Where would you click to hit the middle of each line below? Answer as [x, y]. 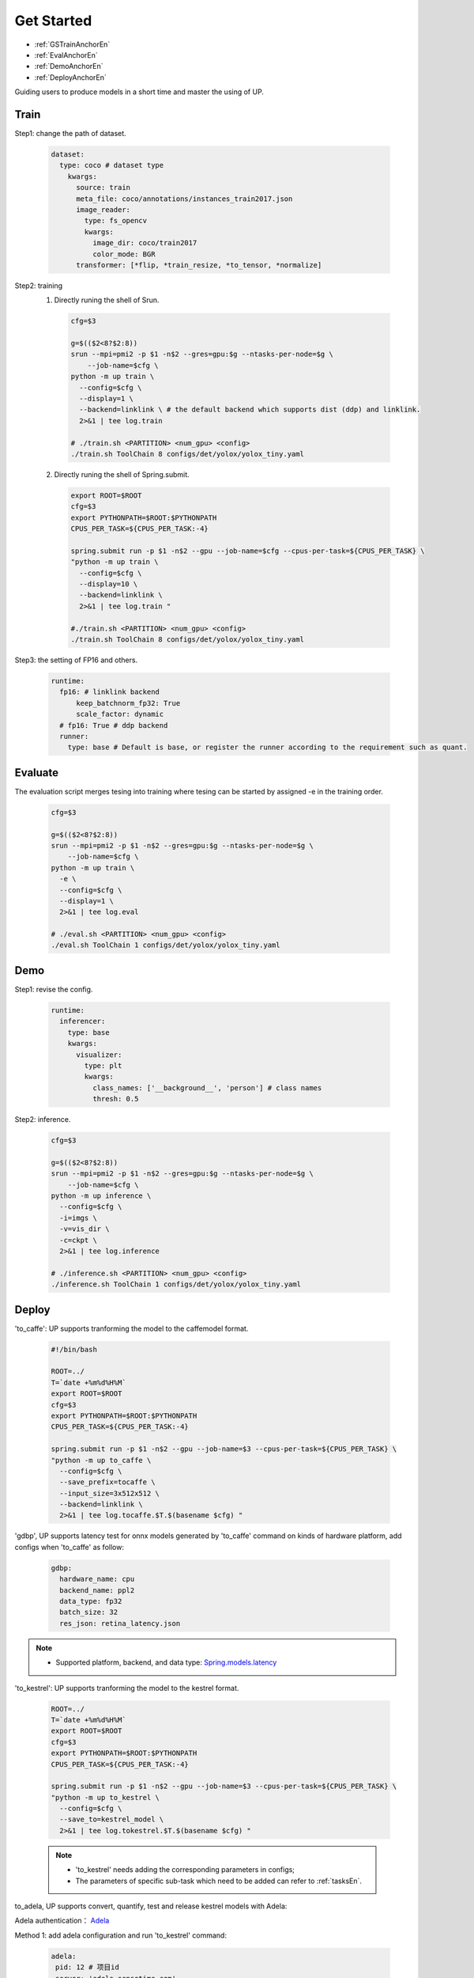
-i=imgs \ [79, 1218]
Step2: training [39, 286]
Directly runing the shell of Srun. [107, 300]
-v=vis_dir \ [85, 1229]
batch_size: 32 [89, 1612]
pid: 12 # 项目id [88, 1967]
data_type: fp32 [91, 1601]
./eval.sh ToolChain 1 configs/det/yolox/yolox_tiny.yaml [166, 945]
